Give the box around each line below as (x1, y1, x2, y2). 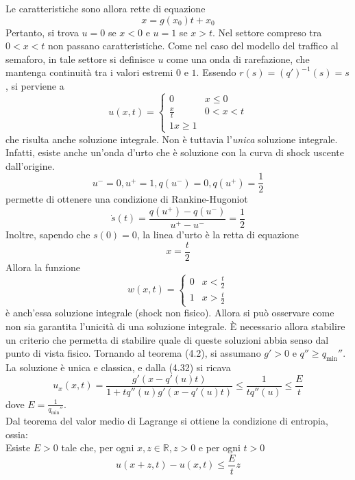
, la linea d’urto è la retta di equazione (136, 227, 299, 241)
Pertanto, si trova (5, 25, 79, 39)
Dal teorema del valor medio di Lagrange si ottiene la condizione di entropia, (5, 413, 328, 427)
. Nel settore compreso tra (212, 25, 322, 39)
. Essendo (196, 65, 236, 79)
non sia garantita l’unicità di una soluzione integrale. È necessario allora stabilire (5, 319, 345, 333)
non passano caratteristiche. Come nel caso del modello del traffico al (48, 38, 339, 53)
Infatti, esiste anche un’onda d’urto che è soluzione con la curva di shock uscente (5, 145, 344, 160)
